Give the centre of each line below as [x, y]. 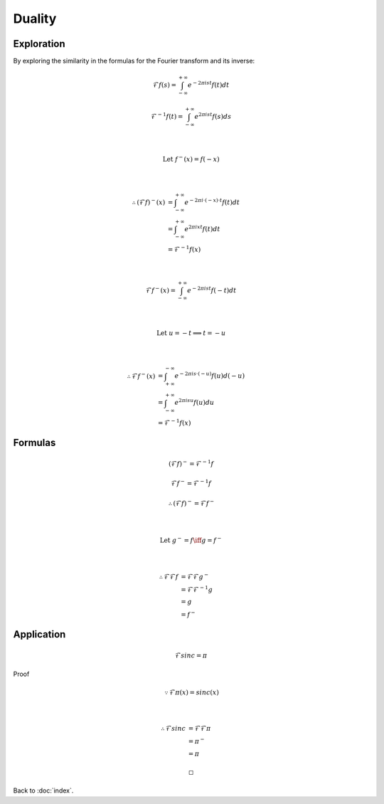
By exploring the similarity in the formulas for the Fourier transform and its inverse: [134, 61]
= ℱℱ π [199, 729]
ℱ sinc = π [191, 655]
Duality [35, 18]
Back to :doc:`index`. [43, 790]
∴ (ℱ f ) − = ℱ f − [191, 503]
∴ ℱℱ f [169, 577]
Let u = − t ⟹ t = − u [191, 333]
